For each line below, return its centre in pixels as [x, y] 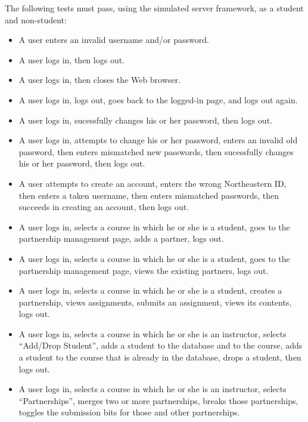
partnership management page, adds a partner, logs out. [121, 238]
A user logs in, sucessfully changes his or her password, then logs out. [145, 120]
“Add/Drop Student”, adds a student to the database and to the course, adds [161, 345]
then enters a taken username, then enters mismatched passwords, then [149, 195]
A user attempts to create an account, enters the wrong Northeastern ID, [153, 183]
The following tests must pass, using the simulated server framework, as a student [154, 8]
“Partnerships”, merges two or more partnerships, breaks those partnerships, [158, 400]
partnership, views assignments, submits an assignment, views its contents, [155, 302]
